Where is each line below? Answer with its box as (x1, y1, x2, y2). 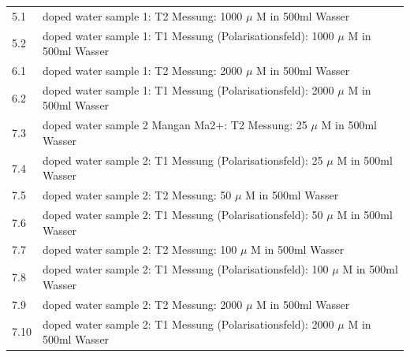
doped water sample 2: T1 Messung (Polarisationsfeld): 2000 (42, 315, 334, 332)
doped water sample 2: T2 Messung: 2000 (42, 296, 243, 312)
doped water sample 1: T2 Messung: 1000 (42, 7, 243, 24)
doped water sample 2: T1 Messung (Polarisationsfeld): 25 (42, 151, 323, 168)
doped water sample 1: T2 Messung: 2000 (42, 62, 243, 79)
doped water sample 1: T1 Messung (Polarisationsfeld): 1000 (42, 27, 334, 43)
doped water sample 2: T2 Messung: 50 (42, 187, 232, 203)
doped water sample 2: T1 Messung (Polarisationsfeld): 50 (42, 206, 323, 223)
